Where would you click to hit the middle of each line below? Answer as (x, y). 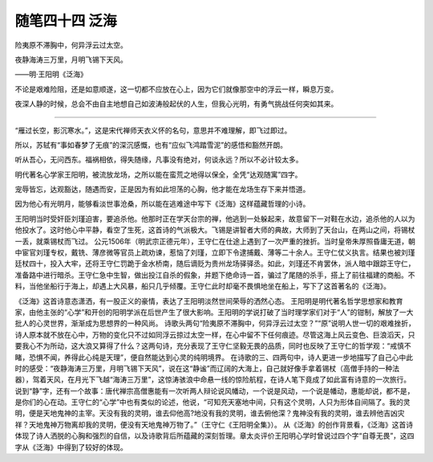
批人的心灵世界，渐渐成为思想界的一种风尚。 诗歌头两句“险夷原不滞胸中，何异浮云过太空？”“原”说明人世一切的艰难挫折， (215, 323)
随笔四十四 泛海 (66, 21)
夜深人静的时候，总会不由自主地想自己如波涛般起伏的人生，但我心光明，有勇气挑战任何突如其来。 (176, 104)
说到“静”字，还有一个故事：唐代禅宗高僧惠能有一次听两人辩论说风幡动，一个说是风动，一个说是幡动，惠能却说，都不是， (214, 390)
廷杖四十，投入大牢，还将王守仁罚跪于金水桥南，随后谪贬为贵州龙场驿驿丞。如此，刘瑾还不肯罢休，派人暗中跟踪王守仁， (215, 264)
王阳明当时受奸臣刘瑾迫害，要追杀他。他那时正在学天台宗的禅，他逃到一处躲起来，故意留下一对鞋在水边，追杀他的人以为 (215, 219)
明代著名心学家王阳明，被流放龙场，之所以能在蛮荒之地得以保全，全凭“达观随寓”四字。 (158, 174)
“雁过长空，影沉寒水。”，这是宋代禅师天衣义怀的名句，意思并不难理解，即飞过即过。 (153, 130)
